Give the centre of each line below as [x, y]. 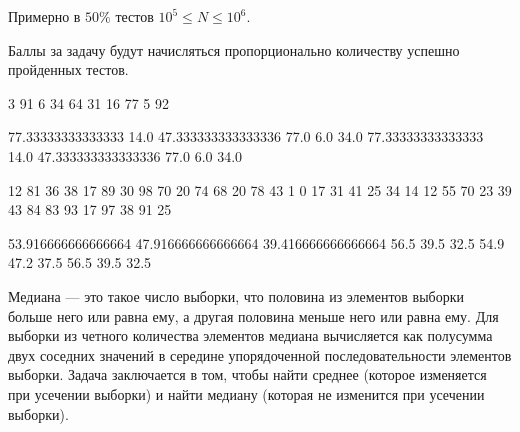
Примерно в [44, 16]
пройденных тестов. [68, 69]
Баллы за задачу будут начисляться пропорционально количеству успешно [234, 49]
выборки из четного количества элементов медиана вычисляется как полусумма [250, 335]
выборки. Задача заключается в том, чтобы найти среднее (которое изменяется [247, 374]
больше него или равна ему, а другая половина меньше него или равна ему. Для [253, 315]
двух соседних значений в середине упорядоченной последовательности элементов [260, 354]
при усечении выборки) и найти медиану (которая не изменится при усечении [246, 393]
